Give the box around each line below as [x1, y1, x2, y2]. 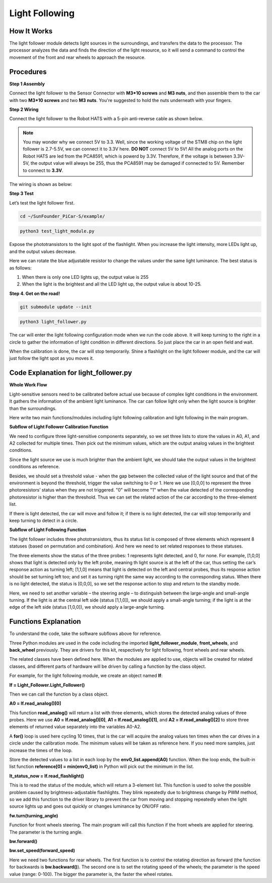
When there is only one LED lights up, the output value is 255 [22, 274, 149, 280]
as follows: [9, 265, 32, 271]
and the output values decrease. [9, 248, 77, 255]
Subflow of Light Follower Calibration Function [9, 424, 109, 430]
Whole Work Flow [9, 382, 47, 388]
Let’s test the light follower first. [9, 200, 75, 206]
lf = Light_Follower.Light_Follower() [9, 682, 85, 688]
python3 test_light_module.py [20, 228, 95, 234]
